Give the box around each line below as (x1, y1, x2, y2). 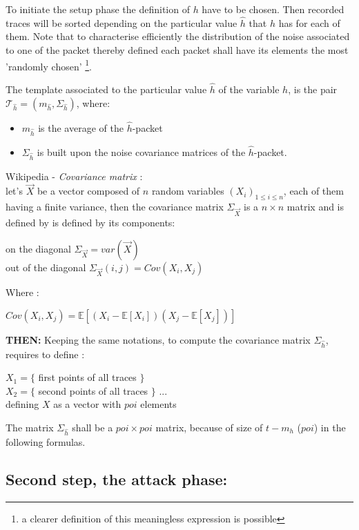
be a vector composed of (37, 184, 140, 198)
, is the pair (288, 82, 338, 97)
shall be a (72, 420, 113, 435)
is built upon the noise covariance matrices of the (37, 144, 246, 159)
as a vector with (53, 397, 122, 411)
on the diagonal (6, 241, 71, 255)
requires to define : (6, 346, 85, 361)
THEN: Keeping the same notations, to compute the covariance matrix (6, 332, 311, 346)
